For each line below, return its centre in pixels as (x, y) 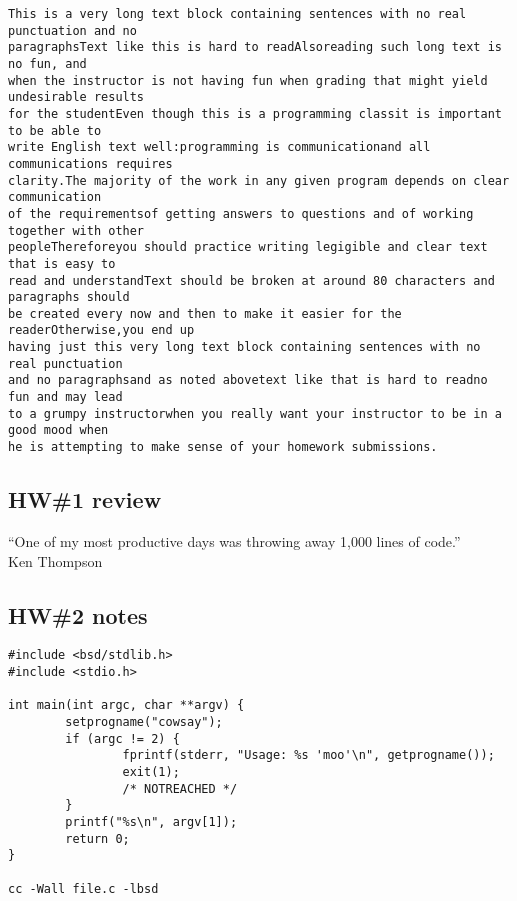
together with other (76, 230)
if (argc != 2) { (122, 738)
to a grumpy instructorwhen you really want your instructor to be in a (255, 413)
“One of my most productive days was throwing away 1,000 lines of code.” (234, 540)
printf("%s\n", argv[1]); (151, 821)
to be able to (55, 130)
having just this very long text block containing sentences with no (244, 347)
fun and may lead (65, 397)
